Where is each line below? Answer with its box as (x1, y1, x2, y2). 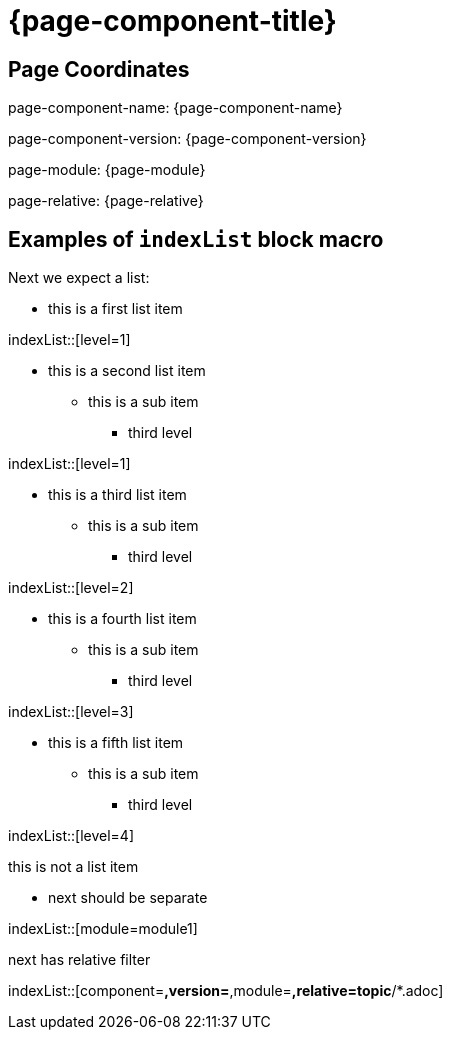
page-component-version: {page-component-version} (8, 130, 367, 148)
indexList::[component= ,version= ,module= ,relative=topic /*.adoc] (8, 982, 444, 1000)
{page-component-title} (8, 4, 337, 38)
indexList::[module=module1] (8, 920, 198, 938)
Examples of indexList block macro (8, 226, 384, 252)
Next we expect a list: (8, 269, 150, 287)
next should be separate (48, 889, 208, 907)
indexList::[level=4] (8, 827, 135, 845)
